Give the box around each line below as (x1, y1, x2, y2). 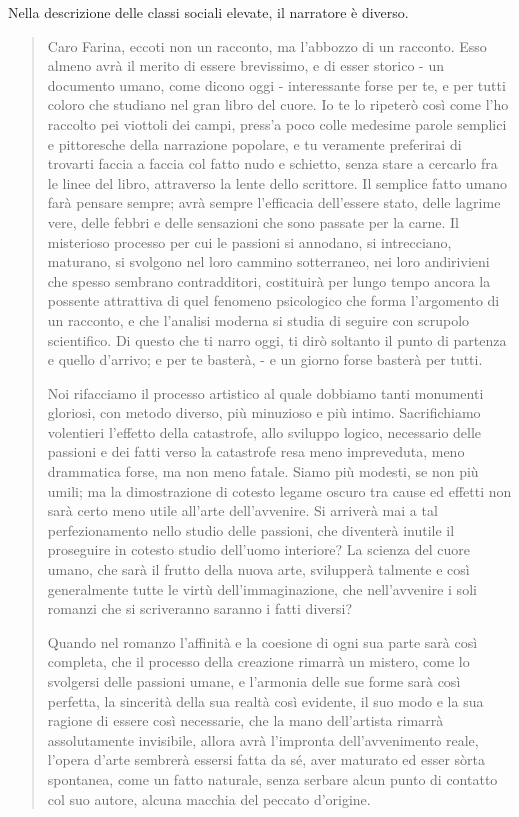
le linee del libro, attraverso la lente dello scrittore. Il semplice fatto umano (47, 172, 508, 193)
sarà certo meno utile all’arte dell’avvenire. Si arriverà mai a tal (47, 500, 438, 521)
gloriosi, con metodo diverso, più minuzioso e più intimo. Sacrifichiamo (47, 402, 481, 423)
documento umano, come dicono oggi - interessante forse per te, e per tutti (47, 74, 506, 95)
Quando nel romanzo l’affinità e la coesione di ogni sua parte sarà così (47, 631, 478, 652)
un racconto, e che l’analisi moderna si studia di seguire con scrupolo (47, 309, 470, 330)
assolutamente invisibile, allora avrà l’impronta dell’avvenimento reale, (47, 729, 479, 750)
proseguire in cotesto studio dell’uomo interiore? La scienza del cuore (47, 539, 471, 560)
